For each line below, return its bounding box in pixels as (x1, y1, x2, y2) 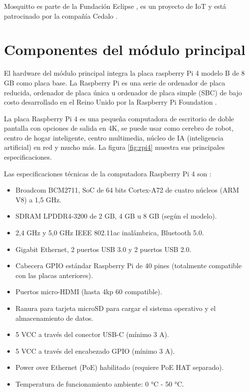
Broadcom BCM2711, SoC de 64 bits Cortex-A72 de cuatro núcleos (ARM (15, 185, 239, 195)
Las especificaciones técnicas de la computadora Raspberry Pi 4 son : (4, 168, 212, 178)
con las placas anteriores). (15, 270, 93, 280)
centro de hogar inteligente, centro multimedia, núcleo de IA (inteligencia (4, 132, 224, 142)
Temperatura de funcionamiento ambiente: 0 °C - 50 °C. (15, 378, 184, 389)
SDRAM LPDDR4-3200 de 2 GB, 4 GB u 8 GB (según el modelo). (15, 211, 217, 221)
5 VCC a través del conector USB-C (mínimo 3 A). (15, 329, 169, 339)
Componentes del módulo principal (4, 39, 246, 59)
